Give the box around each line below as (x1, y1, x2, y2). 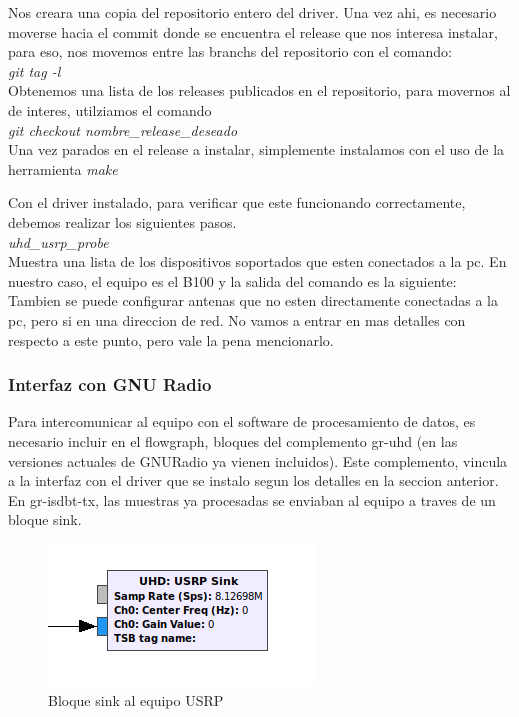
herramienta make (8, 158, 118, 179)
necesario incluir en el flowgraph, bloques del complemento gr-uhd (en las (8, 430, 458, 451)
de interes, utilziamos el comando (8, 99, 212, 120)
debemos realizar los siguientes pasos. (8, 211, 237, 232)
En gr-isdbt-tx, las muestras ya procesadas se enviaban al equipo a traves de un (8, 489, 496, 510)
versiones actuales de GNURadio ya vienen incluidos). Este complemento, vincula (8, 450, 508, 471)
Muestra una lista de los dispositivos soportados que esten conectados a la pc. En (8, 251, 507, 272)
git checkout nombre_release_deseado (8, 119, 238, 140)
